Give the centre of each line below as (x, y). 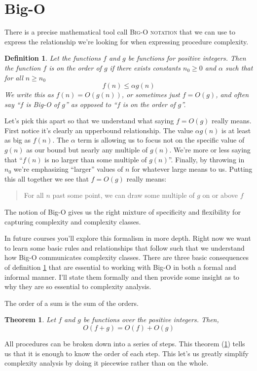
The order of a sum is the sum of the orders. (72, 303)
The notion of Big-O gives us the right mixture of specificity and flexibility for (123, 212)
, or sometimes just (151, 94)
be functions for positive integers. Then (187, 58)
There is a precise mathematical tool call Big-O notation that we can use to (120, 32)
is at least (236, 130)
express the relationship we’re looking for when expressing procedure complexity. (127, 41)
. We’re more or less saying (210, 150)
